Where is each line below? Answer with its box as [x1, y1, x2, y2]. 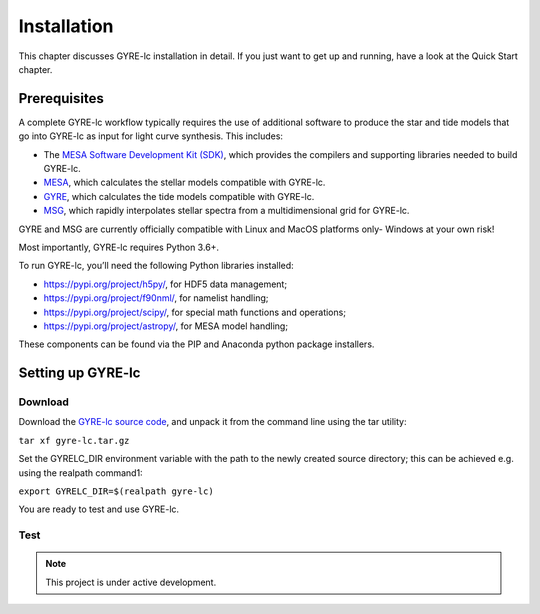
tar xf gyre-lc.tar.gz [18, 435, 130, 446]
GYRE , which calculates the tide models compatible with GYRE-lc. [43, 190, 315, 202]
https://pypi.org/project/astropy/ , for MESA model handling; [43, 320, 289, 332]
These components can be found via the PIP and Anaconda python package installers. [18, 338, 375, 350]
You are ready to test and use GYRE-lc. [18, 503, 180, 515]
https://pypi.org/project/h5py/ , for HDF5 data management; [43, 278, 288, 290]
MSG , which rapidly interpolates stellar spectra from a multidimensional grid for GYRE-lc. [43, 205, 410, 217]
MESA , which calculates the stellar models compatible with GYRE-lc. [43, 176, 326, 189]
